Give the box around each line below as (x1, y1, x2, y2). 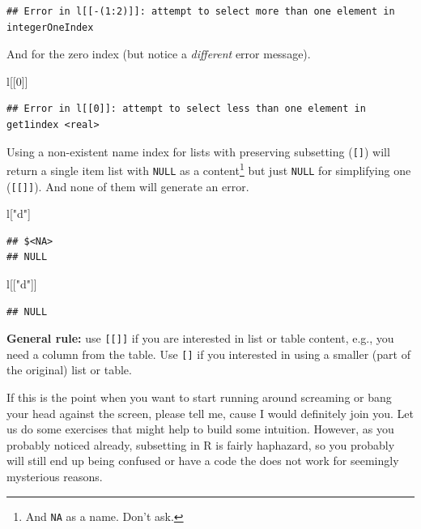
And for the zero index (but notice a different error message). (6, 45, 311, 62)
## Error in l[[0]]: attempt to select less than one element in (6, 103, 366, 115)
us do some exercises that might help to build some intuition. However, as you (6, 420, 394, 437)
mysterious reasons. (6, 468, 103, 485)
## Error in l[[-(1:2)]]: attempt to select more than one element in (6, 6, 395, 17)
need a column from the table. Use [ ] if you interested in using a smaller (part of (6, 345, 410, 362)
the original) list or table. (6, 361, 132, 378)
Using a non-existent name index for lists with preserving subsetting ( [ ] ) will (6, 143, 390, 160)
